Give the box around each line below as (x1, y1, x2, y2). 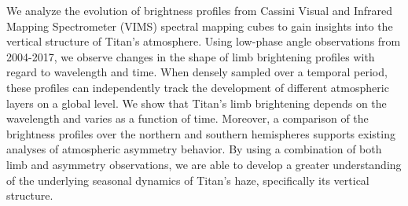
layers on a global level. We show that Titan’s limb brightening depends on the (6, 94, 387, 111)
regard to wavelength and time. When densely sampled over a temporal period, (6, 64, 388, 80)
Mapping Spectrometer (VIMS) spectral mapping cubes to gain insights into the (6, 17, 393, 34)
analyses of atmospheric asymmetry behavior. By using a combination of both (6, 141, 382, 157)
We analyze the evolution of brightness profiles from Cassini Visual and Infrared (6, 2, 393, 18)
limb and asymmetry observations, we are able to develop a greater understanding (6, 156, 402, 172)
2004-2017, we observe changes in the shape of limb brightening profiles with (6, 48, 375, 64)
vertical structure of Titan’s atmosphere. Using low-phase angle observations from (6, 33, 401, 50)
